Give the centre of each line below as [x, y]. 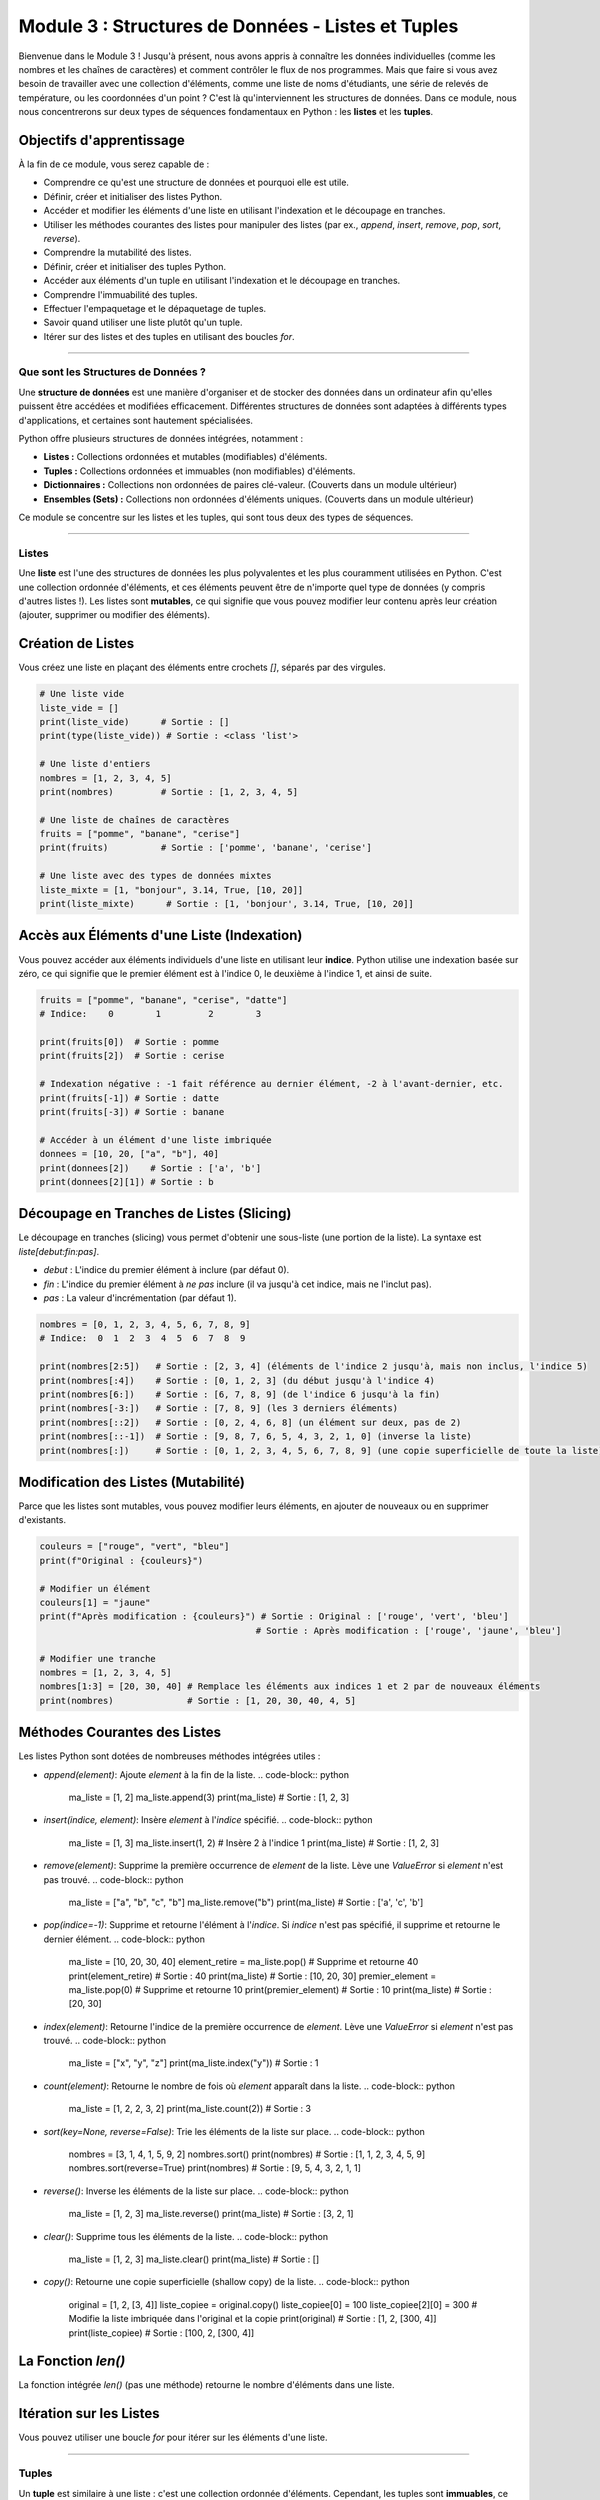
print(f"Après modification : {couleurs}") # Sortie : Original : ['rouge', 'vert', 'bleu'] [274, 1616]
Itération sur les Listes [89, 2413]
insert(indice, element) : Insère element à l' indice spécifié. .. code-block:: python [208, 1820]
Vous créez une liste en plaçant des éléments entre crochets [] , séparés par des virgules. [202, 667]
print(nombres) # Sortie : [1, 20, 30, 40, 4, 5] [198, 1700]
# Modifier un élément [95, 1588]
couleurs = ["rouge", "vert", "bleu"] [134, 1546]
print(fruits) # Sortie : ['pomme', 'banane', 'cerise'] [205, 848]
